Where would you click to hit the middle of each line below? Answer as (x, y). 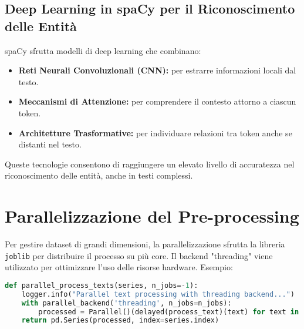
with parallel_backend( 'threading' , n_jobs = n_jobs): (126, 303)
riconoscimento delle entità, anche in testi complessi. (99, 175)
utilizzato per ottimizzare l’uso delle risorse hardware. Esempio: (119, 267)
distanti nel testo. (50, 144)
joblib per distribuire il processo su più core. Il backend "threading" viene (139, 255)
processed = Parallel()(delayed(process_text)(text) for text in (169, 312)
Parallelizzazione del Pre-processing (152, 216)
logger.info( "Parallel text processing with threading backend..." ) (158, 294)
